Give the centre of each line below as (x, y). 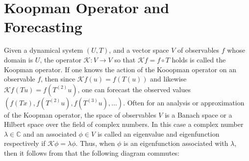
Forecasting (43, 27)
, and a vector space (139, 50)
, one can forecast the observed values (134, 89)
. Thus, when (95, 143)
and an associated (50, 133)
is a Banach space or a (199, 114)
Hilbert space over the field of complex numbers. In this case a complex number (124, 124)
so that (125, 59)
